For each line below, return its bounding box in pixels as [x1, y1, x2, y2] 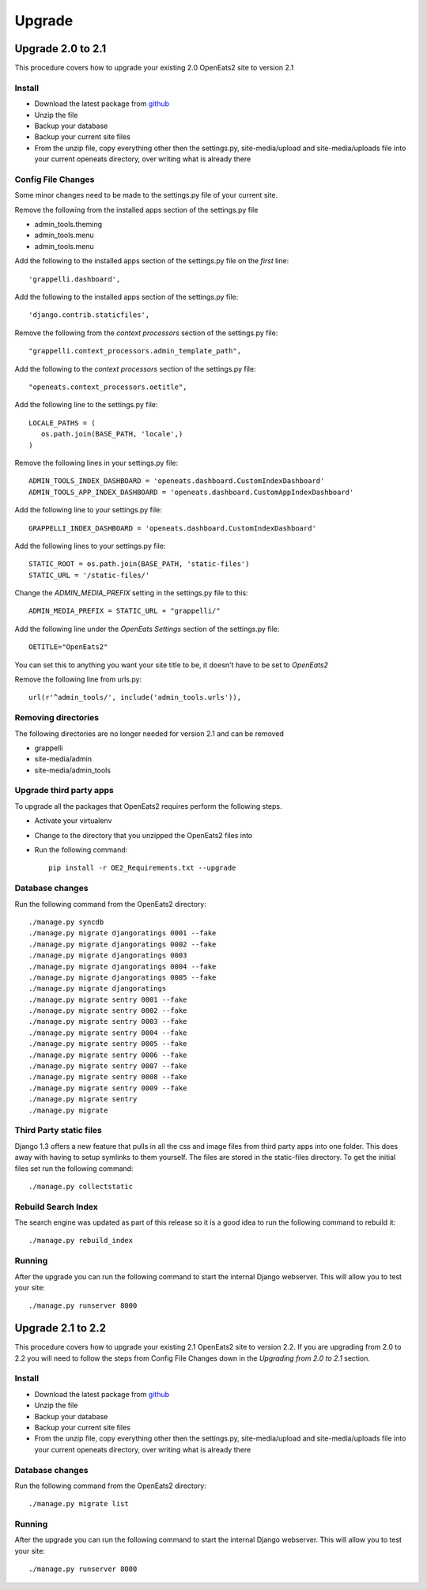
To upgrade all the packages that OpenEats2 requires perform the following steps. [14, 801, 282, 810]
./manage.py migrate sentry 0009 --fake [28, 1083, 187, 1093]
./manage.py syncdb [28, 917, 104, 927]
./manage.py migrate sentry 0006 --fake [28, 1050, 187, 1059]
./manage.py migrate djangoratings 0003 [28, 951, 187, 960]
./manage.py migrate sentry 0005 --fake [28, 1040, 187, 1048]
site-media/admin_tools [34, 765, 111, 775]
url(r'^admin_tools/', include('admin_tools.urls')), [28, 693, 241, 702]
